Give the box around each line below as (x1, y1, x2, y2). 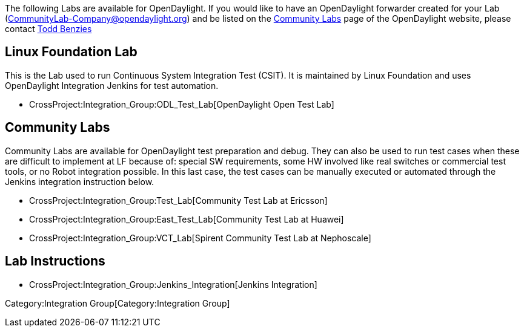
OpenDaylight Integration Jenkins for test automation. (5, 80, 219, 91)
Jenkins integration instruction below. (5, 176, 154, 187)
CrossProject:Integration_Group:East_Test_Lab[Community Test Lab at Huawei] (29, 213, 344, 224)
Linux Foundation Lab (5, 44, 138, 60)
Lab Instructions (5, 253, 105, 269)
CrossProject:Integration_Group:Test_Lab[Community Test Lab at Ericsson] (29, 195, 328, 206)
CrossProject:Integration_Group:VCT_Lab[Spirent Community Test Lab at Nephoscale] (29, 232, 371, 243)
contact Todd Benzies (5, 24, 92, 34)
